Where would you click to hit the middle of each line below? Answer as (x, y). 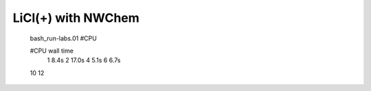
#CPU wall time (52, 51)
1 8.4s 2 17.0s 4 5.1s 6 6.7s (84, 60)
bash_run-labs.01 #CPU (64, 38)
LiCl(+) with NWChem (76, 18)
